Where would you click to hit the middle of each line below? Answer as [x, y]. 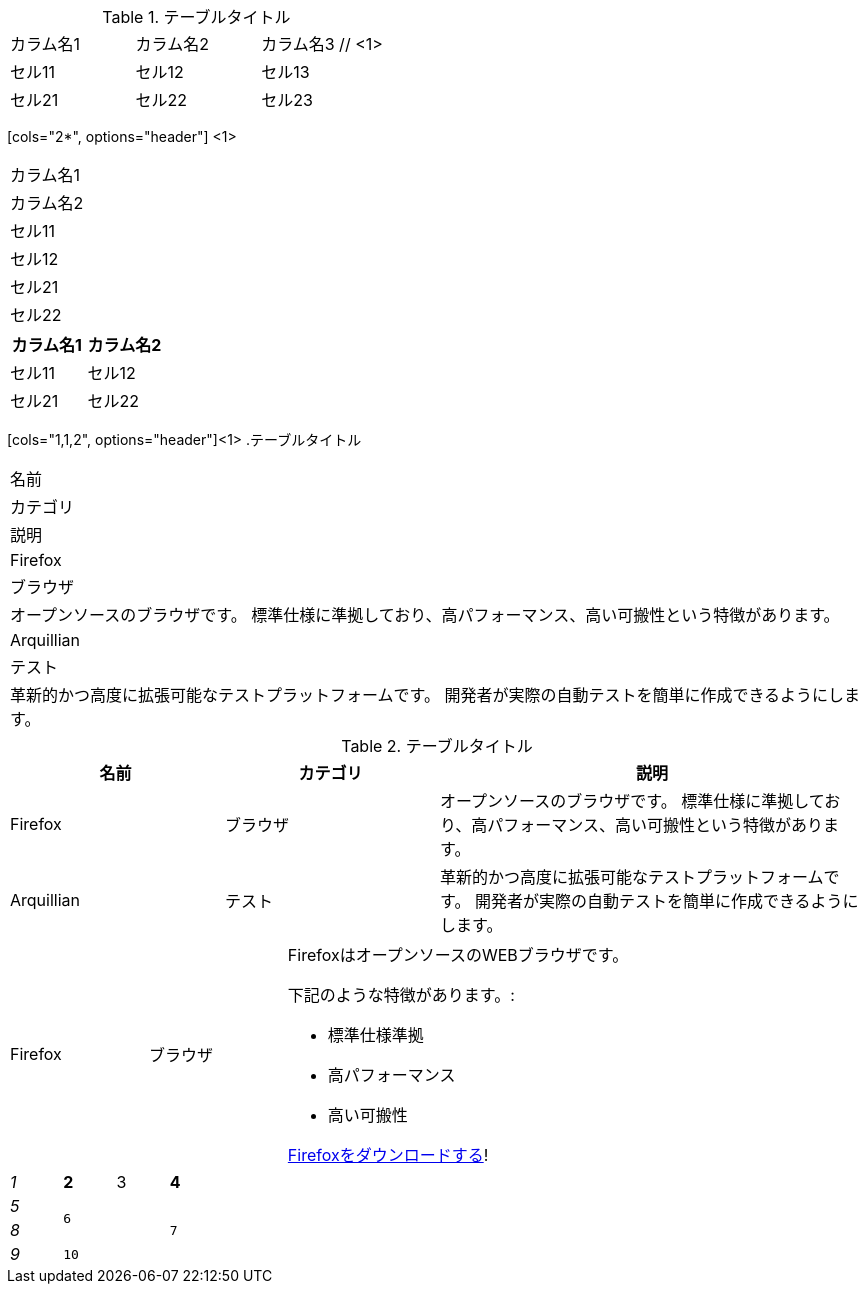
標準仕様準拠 [375, 1035]
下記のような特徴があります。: [401, 995]
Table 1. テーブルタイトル [196, 17]
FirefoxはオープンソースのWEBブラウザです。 [458, 955]
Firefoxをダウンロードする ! [388, 1155]
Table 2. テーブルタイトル [437, 746]
